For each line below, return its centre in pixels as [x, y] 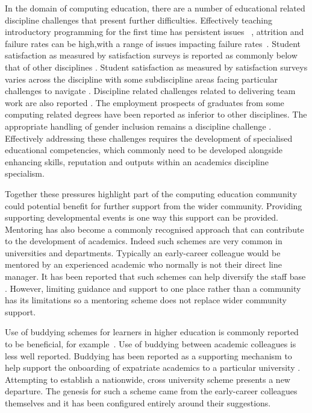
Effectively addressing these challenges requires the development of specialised [149, 138]
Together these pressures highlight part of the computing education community [151, 193]
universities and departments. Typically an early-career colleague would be [143, 252]
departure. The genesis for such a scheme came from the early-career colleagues [151, 391]
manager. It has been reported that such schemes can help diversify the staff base [155, 276]
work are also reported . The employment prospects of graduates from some [145, 102]
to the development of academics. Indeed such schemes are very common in [144, 241]
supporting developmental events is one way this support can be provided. [142, 217]
